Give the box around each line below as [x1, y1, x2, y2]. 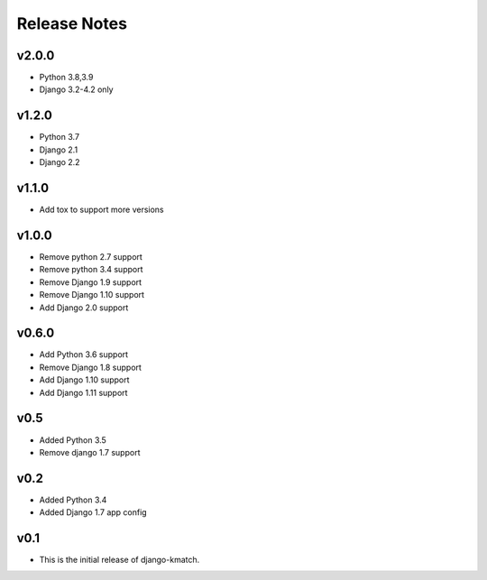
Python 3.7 [39, 132, 80, 143]
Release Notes [16, 14, 128, 33]
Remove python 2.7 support [39, 251, 143, 262]
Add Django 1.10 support [39, 374, 130, 385]
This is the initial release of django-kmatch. [39, 555, 200, 566]
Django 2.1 [39, 144, 78, 155]
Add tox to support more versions [39, 204, 164, 216]
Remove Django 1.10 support [39, 290, 144, 300]
